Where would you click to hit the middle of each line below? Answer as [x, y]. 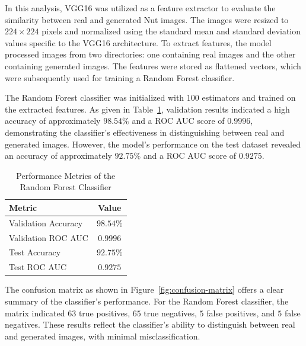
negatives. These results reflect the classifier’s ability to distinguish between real [150, 324]
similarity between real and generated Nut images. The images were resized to [147, 19]
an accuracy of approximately [58, 156]
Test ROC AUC [38, 267]
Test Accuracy [35, 252]
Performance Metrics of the [66, 175]
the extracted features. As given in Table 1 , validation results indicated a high [147, 109]
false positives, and [241, 313]
